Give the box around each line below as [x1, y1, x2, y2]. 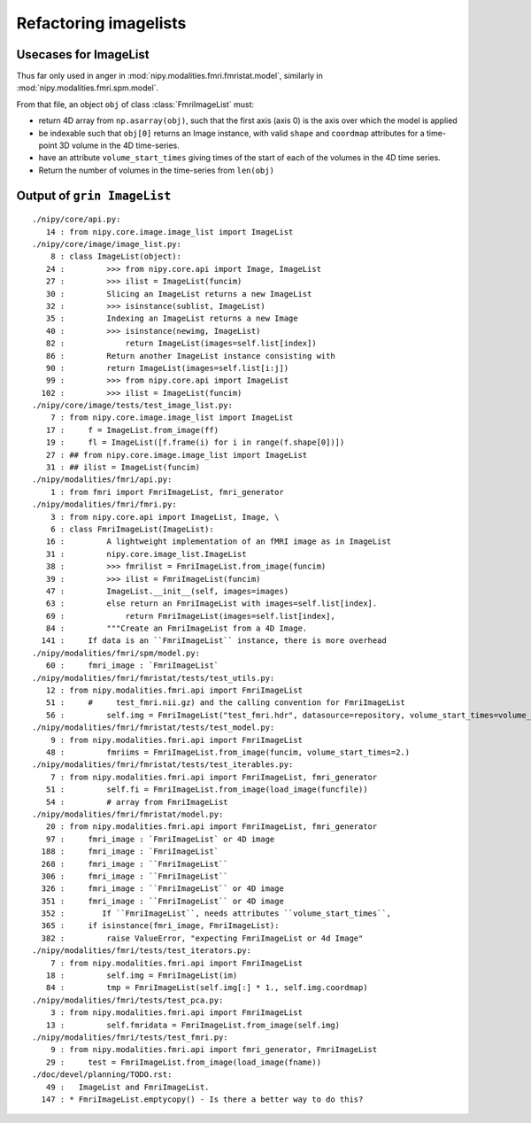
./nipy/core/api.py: [32, 214, 121, 225]
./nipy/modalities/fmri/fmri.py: [32, 500, 177, 509]
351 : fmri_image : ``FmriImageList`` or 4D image [41, 895, 285, 906]
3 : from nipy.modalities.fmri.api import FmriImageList [50, 1008, 303, 1018]
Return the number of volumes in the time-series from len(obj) [38, 165, 274, 175]
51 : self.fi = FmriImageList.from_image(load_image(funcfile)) [45, 785, 368, 794]
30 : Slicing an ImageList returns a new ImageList [45, 289, 312, 298]
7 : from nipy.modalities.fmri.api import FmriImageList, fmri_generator [50, 771, 378, 782]
